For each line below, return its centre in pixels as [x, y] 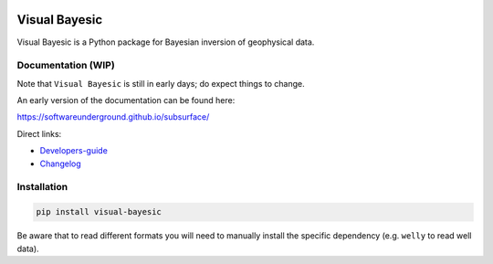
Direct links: [39, 133]
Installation [42, 187]
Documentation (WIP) [66, 66]
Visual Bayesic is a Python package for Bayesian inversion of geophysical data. [166, 42]
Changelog [60, 164]
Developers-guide [74, 151]
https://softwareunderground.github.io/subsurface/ [113, 117]
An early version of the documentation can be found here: [126, 100]
